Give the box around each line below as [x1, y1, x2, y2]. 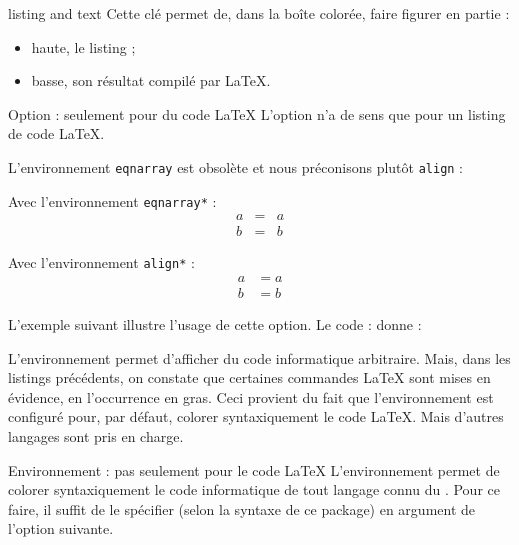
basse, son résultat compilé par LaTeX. [31, 70, 271, 91]
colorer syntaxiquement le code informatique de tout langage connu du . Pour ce [8, 479, 500, 500]
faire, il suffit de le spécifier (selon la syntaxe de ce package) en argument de [8, 498, 476, 519]
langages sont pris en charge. [8, 426, 184, 447]
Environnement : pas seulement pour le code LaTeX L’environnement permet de [8, 459, 500, 480]
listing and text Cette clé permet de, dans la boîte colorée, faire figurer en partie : [8, 3, 510, 23]
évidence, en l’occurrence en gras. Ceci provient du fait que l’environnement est [8, 386, 494, 407]
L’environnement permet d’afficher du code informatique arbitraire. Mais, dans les [8, 347, 511, 368]
